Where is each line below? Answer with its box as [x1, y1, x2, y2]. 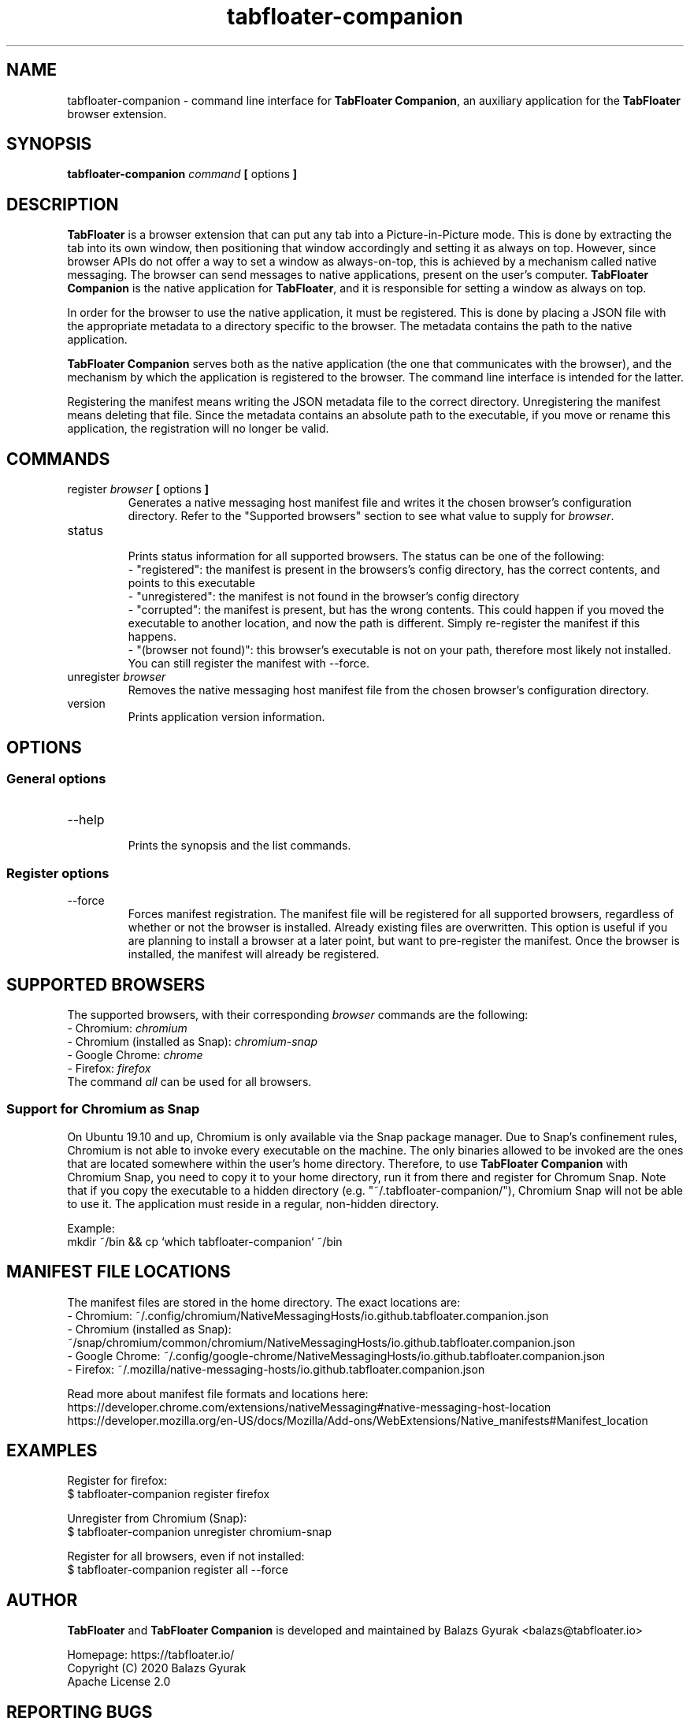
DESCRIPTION [6, 194, 119, 214]
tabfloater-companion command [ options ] [67, 167, 298, 181]
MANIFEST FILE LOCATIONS [6, 1262, 231, 1282]
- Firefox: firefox [67, 1061, 151, 1075]
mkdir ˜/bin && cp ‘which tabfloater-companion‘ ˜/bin [67, 1234, 343, 1248]
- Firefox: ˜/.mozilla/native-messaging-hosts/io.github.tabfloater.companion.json [67, 1362, 485, 1376]
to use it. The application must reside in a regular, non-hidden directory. [67, 1196, 440, 1210]
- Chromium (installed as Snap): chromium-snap [67, 1034, 317, 1048]
